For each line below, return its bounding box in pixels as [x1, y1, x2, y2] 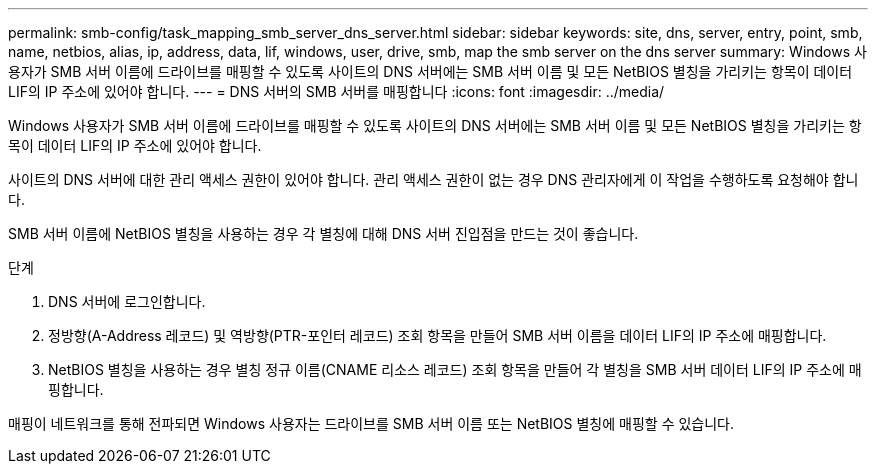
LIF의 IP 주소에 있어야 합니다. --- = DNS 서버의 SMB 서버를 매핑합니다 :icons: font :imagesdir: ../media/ [8, 83, 665, 100]
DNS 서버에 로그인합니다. [48, 293, 206, 310]
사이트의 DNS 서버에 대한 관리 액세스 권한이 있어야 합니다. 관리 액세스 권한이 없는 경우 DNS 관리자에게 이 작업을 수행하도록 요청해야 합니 [8, 171, 859, 188]
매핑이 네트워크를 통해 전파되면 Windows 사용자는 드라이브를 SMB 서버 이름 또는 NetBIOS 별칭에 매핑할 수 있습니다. [8, 415, 734, 432]
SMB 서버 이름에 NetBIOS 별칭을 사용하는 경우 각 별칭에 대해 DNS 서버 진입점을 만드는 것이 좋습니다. [8, 225, 639, 242]
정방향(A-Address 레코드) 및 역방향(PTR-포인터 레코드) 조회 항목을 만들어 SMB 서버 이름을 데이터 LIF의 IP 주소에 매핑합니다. [48, 327, 827, 344]
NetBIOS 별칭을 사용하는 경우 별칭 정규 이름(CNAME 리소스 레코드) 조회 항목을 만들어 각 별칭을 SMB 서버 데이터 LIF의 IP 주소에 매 [48, 361, 862, 378]
